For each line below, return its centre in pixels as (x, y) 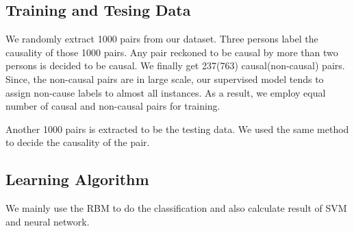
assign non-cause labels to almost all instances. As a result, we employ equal (166, 92)
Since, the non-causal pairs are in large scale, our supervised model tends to (165, 78)
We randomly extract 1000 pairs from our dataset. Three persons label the (162, 39)
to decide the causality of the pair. (78, 142)
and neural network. (48, 221)
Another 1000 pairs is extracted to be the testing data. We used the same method (177, 129)
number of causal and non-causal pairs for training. (113, 106)
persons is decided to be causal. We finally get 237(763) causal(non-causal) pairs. (175, 65)
